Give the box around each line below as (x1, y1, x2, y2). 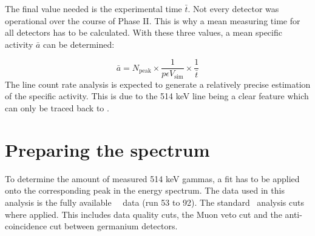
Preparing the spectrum (5, 137, 210, 162)
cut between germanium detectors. (49, 220, 178, 232)
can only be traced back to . (5, 102, 109, 114)
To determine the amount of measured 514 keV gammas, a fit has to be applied (5, 172, 300, 185)
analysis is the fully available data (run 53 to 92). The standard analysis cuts (5, 195, 304, 208)
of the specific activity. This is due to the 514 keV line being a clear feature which (5, 90, 309, 102)
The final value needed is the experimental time (5, 2, 182, 15)
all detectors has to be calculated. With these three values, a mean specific (5, 26, 282, 39)
